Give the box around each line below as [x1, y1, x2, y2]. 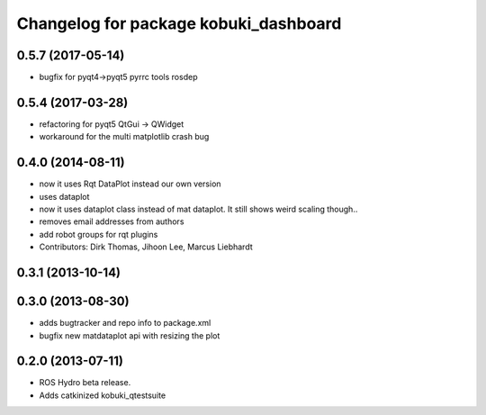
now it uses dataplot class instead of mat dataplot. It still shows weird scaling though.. [39, 203, 358, 215]
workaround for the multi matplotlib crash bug [39, 131, 210, 142]
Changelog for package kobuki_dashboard [16, 14, 342, 33]
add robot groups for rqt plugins [39, 229, 158, 239]
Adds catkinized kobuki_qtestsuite [39, 390, 166, 401]
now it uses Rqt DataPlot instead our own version [39, 178, 221, 189]
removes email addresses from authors [39, 216, 184, 227]
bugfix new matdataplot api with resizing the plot [39, 329, 220, 341]
